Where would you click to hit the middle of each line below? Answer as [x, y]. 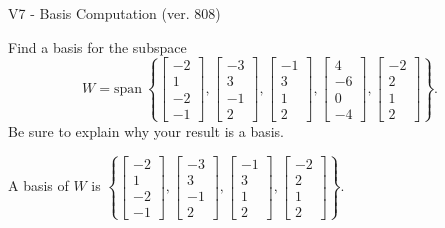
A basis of [38, 185]
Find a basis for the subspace [97, 46]
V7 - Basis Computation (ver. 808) [114, 13]
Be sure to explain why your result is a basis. [146, 130]
